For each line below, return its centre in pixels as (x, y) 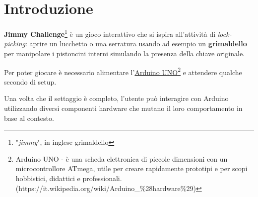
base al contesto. (29, 118)
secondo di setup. (30, 81)
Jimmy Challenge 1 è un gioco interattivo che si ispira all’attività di (110, 33)
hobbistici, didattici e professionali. (69, 178)
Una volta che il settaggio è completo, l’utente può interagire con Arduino (116, 98)
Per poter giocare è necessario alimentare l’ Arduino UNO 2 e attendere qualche (123, 71)
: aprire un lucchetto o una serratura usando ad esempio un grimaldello (136, 44)
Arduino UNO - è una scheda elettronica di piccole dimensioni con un (122, 158)
